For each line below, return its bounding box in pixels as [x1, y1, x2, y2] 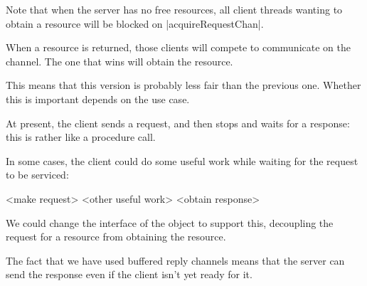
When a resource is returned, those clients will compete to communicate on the [6, 40, 351, 55]
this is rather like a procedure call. [6, 129, 156, 144]
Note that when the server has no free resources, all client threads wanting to [6, 2, 343, 16]
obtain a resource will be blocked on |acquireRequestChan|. [6, 16, 264, 31]
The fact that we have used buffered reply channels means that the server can [6, 253, 345, 268]
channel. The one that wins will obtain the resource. [6, 53, 233, 68]
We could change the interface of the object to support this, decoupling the [6, 215, 334, 230]
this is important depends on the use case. [6, 91, 190, 106]
